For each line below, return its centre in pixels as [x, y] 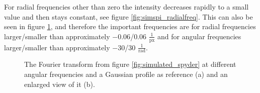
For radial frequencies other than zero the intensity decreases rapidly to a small [126, 7]
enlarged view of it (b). [60, 84]
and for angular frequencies [199, 36]
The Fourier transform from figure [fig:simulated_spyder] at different [130, 64]
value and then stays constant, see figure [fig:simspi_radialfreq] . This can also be [128, 16]
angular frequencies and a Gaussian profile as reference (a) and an [126, 74]
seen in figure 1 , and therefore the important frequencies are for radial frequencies [130, 26]
